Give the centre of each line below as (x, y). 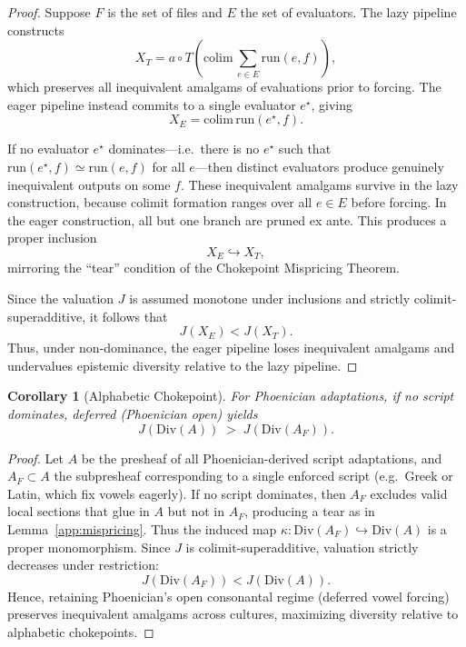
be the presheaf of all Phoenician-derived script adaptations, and (262, 458)
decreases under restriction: (83, 565)
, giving (332, 104)
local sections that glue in (79, 511)
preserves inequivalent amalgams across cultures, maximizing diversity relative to (233, 614)
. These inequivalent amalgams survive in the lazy (319, 184)
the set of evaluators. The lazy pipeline (348, 12)
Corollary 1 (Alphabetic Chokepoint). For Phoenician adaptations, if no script (231, 396)
